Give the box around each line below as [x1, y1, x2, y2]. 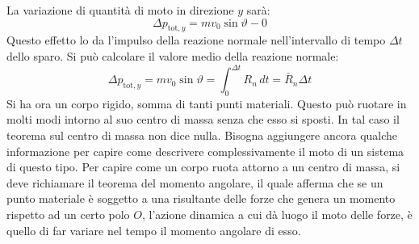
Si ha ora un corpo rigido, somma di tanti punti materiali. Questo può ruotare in [6, 95, 407, 111]
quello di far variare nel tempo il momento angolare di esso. [6, 221, 301, 238]
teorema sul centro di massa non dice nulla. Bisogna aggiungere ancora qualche [6, 127, 398, 144]
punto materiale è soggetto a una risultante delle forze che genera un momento [6, 190, 396, 207]
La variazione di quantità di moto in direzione [6, 2, 234, 18]
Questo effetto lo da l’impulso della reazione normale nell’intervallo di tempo [6, 32, 386, 48]
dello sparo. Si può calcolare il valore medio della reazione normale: [6, 47, 339, 64]
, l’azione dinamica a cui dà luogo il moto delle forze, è [141, 206, 413, 223]
